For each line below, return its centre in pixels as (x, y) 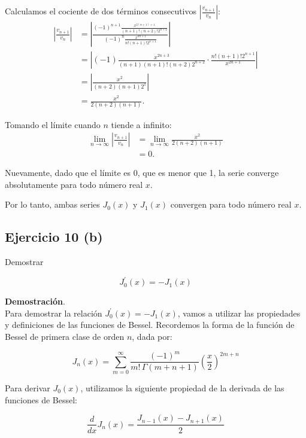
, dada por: (152, 337)
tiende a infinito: (141, 124)
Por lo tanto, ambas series (52, 204)
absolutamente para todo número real (74, 184)
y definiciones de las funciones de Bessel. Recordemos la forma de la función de (150, 325)
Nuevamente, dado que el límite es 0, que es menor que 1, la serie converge (142, 173)
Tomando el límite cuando (53, 124)
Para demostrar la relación (54, 313)
